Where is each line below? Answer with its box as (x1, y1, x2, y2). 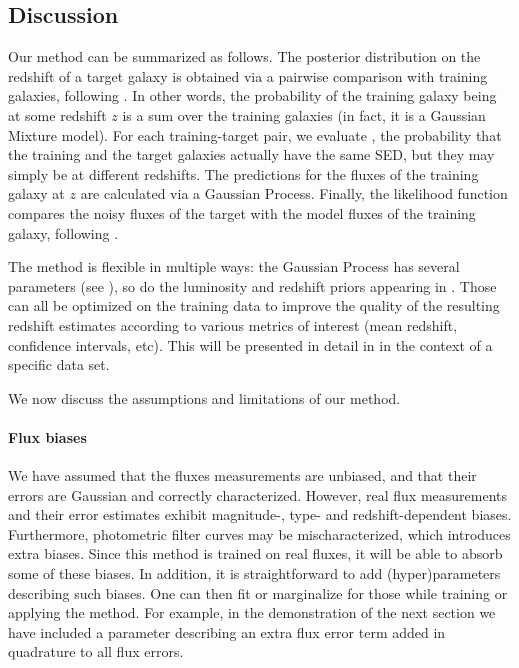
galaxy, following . (8, 222, 119, 243)
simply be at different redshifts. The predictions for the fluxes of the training (8, 163, 479, 184)
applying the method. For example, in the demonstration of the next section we (8, 602, 496, 623)
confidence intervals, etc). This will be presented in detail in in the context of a (8, 334, 493, 355)
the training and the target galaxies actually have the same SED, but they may (8, 144, 495, 165)
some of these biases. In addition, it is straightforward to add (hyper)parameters (8, 563, 501, 584)
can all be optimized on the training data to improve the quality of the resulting (8, 295, 500, 316)
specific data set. (8, 354, 110, 375)
